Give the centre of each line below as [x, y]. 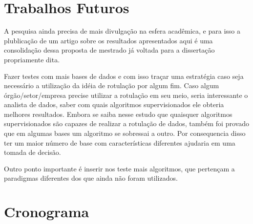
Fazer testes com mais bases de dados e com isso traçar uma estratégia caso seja [124, 76]
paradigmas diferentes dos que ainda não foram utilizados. [91, 178]
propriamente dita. [32, 59]
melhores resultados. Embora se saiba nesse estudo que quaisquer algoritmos [118, 114]
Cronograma [47, 212]
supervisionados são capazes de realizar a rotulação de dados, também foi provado [126, 123]
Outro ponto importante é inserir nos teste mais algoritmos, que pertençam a [119, 168]
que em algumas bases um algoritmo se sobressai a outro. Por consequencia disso [125, 133]
